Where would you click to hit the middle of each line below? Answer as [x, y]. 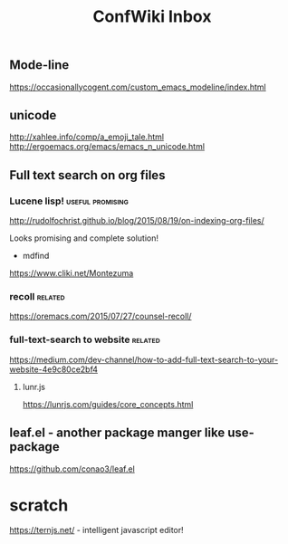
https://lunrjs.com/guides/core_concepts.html [108, 404]
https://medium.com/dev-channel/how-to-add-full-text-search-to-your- [144, 359]
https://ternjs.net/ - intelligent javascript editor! [96, 530]
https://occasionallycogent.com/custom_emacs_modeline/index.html [138, 87]
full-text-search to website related [85, 339]
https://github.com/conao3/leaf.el [72, 469]
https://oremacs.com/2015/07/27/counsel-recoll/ [101, 316]
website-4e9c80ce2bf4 [53, 369]
